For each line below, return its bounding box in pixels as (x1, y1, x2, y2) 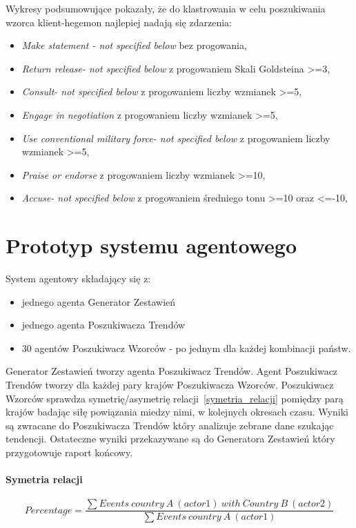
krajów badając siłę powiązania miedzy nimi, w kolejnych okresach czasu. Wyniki (6, 404, 348, 419)
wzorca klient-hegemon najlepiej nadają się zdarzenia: (6, 14, 232, 29)
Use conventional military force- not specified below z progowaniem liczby (21, 130, 330, 145)
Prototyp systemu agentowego (6, 231, 297, 260)
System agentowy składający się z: (6, 271, 151, 286)
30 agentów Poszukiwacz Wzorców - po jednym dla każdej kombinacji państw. (21, 340, 351, 355)
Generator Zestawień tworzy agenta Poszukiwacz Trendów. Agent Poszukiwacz (6, 364, 338, 378)
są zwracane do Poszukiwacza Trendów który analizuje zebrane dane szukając (6, 418, 334, 432)
